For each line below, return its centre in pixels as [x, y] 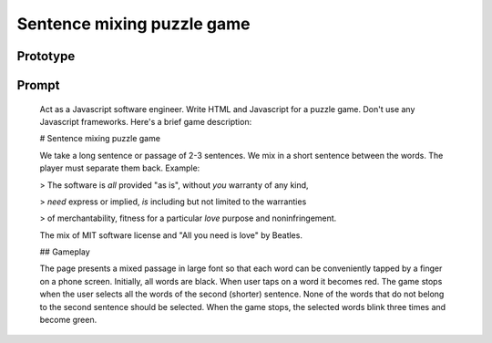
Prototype [46, 56]
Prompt [38, 85]
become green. [68, 320]
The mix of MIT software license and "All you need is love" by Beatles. [171, 235]
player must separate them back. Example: [120, 168]
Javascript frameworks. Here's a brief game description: [146, 121]
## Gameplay [65, 252]
